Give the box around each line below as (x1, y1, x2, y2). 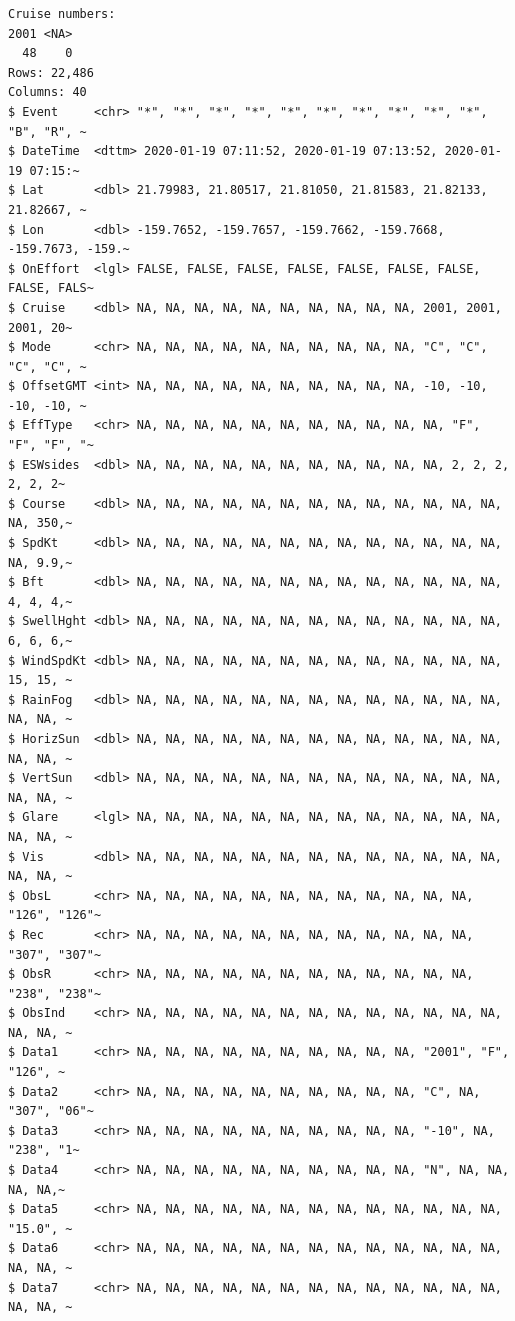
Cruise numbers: (8, 7, 116, 21)
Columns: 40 (8, 85, 87, 100)
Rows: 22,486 (8, 65, 94, 80)
